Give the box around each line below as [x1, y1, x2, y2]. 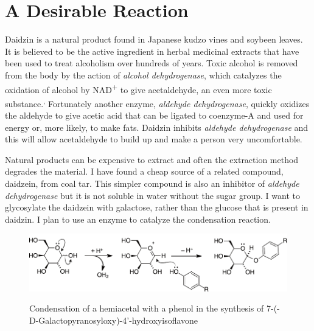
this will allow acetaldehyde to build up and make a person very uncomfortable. [5, 133, 302, 145]
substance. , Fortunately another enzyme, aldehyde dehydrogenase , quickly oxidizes [5, 95, 310, 110]
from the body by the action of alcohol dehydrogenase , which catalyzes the [5, 68, 282, 81]
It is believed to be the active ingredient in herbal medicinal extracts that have [5, 44, 299, 57]
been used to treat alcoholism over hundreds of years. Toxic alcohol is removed [5, 57, 298, 69]
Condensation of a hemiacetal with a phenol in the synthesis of [29, 302, 264, 315]
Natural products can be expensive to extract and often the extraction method [5, 153, 299, 165]
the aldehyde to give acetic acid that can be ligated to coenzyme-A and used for [5, 109, 304, 121]
